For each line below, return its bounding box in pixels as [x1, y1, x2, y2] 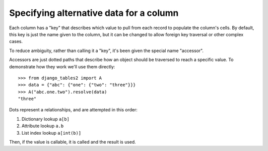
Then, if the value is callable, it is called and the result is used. [9, 139, 136, 145]
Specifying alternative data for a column [9, 7, 179, 18]
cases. [9, 39, 23, 45]
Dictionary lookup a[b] [21, 116, 69, 122]
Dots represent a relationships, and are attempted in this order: [9, 107, 137, 113]
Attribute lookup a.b [21, 123, 64, 129]
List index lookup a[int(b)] [21, 130, 81, 136]
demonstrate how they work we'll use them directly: [9, 63, 115, 69]
